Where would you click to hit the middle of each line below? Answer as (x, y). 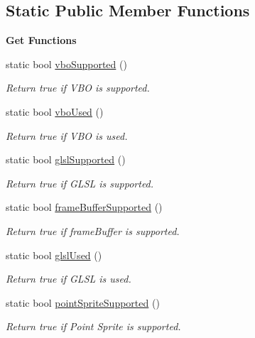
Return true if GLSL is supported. (80, 183)
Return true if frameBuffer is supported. (93, 230)
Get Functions (41, 40)
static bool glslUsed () (54, 255)
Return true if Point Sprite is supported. (93, 326)
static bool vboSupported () (66, 64)
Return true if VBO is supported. (78, 88)
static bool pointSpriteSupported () (83, 302)
